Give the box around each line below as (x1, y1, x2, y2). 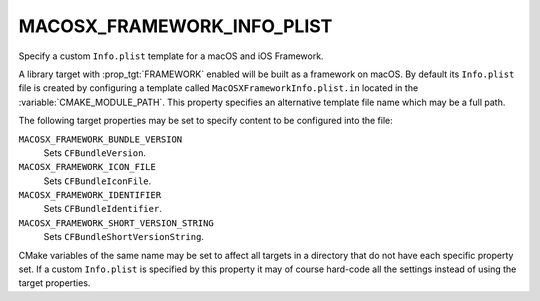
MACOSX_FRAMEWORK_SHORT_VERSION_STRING (18, 217, 214, 229)
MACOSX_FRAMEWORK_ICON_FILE (18, 161, 157, 173)
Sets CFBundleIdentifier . (43, 203, 162, 215)
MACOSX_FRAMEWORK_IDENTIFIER (18, 190, 162, 201)
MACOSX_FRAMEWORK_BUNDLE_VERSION (18, 133, 183, 145)
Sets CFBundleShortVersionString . (43, 231, 205, 243)
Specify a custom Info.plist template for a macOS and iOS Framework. (18, 50, 324, 62)
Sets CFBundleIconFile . (43, 175, 152, 187)
